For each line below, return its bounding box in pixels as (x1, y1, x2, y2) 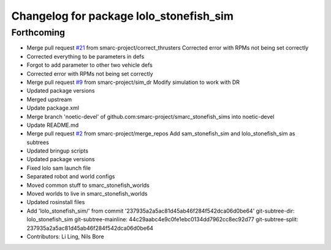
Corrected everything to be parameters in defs (26, 53, 145, 60)
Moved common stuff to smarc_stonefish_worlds (26, 181, 150, 189)
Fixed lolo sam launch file (26, 164, 91, 172)
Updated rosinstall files (26, 199, 85, 206)
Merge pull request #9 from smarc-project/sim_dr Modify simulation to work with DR (26, 78, 240, 86)
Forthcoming (11, 27, 66, 38)
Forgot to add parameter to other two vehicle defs (26, 61, 153, 69)
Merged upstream (26, 96, 72, 103)
